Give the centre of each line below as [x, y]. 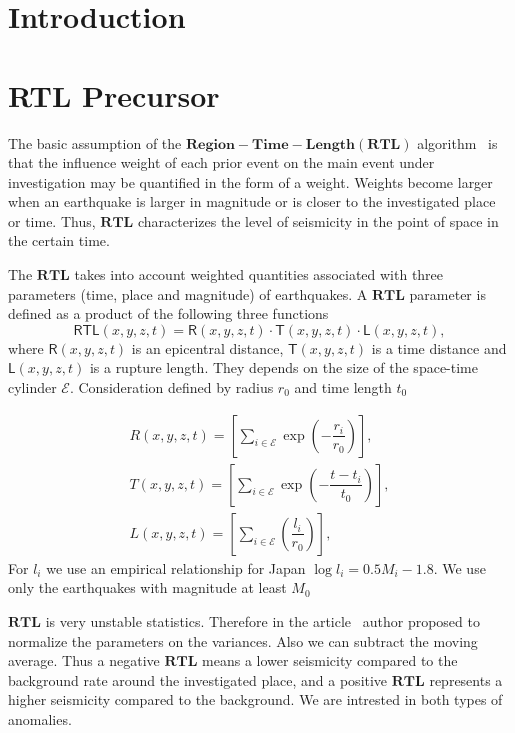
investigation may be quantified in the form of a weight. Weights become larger [250, 181]
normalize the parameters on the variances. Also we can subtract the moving [243, 640]
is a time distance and [439, 347]
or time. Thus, [52, 220]
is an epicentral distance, [207, 347]
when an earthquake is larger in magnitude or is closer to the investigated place [252, 201]
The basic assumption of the [95, 142]
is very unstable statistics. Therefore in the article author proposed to [262, 620]
